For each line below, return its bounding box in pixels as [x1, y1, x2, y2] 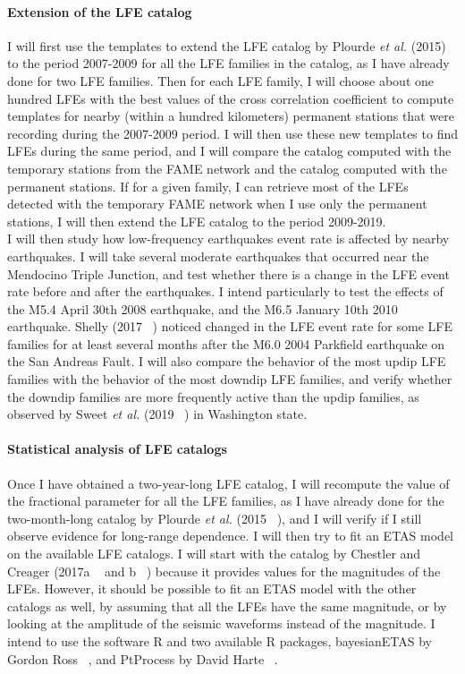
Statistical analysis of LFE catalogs [7, 439, 227, 458]
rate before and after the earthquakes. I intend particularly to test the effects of [7, 282, 444, 301]
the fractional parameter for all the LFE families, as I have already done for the [7, 491, 444, 510]
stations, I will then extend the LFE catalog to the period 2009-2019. [7, 211, 386, 230]
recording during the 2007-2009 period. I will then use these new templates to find [7, 124, 458, 142]
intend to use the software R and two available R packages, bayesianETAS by [7, 632, 432, 650]
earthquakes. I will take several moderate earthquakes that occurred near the [7, 246, 429, 265]
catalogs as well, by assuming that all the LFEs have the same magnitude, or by [7, 596, 447, 615]
